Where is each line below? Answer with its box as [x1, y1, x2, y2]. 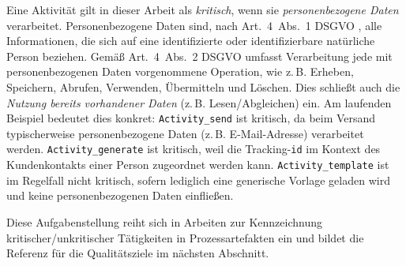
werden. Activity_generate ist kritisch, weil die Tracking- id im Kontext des [6, 140, 381, 157]
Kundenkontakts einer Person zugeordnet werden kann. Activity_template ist [6, 156, 389, 173]
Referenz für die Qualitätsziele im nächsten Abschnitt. [6, 245, 269, 261]
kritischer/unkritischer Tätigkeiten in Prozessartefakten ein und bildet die [6, 229, 364, 245]
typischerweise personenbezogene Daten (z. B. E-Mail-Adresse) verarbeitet [6, 125, 364, 141]
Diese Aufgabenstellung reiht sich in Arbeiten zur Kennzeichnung [6, 213, 322, 230]
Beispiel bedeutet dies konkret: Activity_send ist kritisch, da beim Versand [6, 110, 376, 126]
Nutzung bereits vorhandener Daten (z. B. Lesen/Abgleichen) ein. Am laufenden [6, 94, 392, 111]
